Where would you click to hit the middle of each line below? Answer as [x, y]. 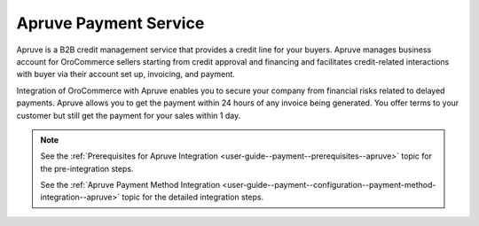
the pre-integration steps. [87, 168]
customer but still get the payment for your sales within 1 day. [129, 115]
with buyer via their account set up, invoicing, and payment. [126, 74]
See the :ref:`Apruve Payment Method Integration [130, 185]
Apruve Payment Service [110, 23]
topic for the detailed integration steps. [192, 197]
